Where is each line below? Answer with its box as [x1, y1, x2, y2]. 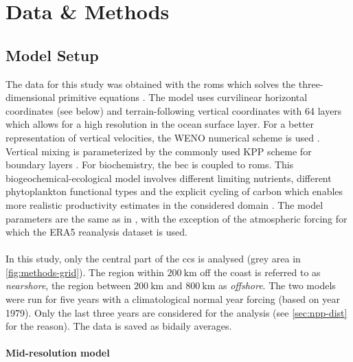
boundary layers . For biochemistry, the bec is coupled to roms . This [5, 157, 294, 172]
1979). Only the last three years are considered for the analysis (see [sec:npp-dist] [5, 305, 348, 319]
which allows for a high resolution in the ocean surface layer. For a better [5, 117, 315, 131]
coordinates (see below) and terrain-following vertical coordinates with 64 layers [5, 103, 342, 117]
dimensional [5, 90, 56, 104]
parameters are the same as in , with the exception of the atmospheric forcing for [5, 211, 348, 225]
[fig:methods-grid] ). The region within [5, 264, 164, 279]
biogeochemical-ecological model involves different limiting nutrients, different [5, 170, 332, 185]
